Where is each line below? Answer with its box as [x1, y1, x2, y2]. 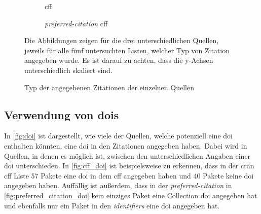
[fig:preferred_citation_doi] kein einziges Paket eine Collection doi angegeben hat [4, 190, 257, 200]
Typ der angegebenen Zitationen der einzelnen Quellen [24, 82, 194, 92]
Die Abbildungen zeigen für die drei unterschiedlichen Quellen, [24, 35, 219, 46]
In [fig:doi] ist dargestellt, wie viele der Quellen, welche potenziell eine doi [4, 130, 233, 141]
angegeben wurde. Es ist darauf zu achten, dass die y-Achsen [24, 55, 213, 65]
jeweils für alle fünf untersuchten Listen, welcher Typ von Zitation [24, 45, 230, 55]
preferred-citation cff [45, 18, 108, 28]
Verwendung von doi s [4, 106, 119, 122]
